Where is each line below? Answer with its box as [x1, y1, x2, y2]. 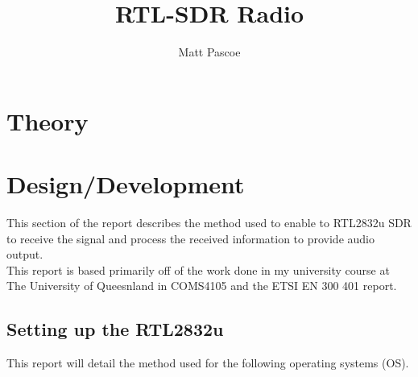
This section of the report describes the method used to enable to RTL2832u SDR [6, 214, 412, 231]
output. [6, 246, 43, 263]
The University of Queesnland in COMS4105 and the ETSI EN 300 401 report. [6, 277, 397, 294]
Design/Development [6, 168, 245, 201]
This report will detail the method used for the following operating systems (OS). [6, 354, 409, 371]
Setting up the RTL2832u [6, 317, 224, 342]
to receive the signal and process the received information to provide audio [6, 230, 375, 246]
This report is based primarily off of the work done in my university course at [6, 261, 390, 278]
